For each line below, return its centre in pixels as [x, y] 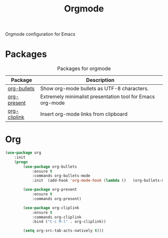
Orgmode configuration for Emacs [40, 34]
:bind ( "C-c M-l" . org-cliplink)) [69, 222]
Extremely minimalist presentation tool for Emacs [97, 97]
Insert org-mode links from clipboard [84, 114]
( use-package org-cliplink [51, 208]
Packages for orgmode [84, 69]
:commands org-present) [56, 199]
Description [100, 80]
